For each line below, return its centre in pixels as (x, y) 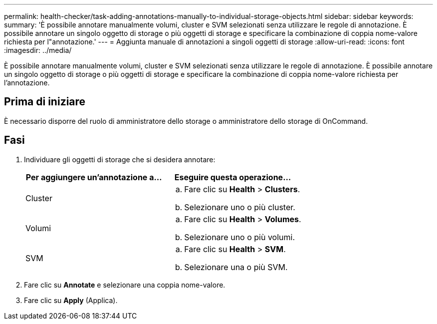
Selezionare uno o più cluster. (240, 207)
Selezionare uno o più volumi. (240, 237)
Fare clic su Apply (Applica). (71, 300)
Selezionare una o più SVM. (236, 267)
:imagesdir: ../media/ (38, 50)
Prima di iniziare (45, 102)
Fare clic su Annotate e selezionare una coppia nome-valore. (125, 285)
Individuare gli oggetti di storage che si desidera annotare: (120, 159)
